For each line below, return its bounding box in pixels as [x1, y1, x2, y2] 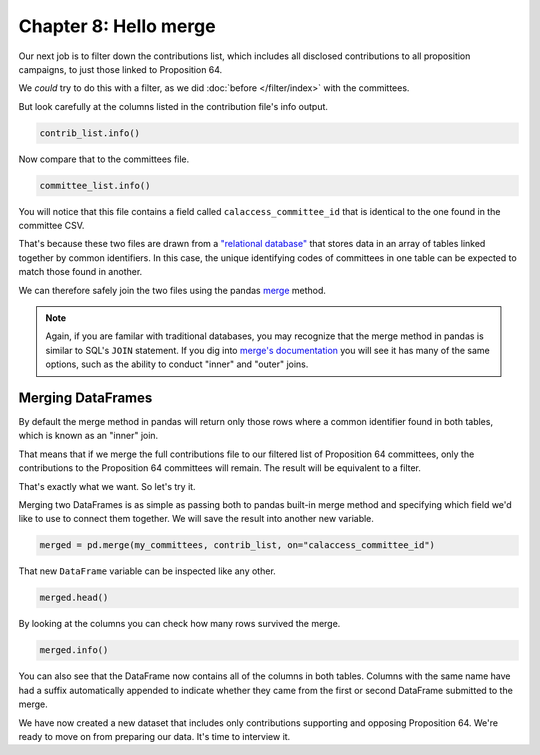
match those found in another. [18, 266, 143, 278]
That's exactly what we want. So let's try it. [18, 480, 196, 492]
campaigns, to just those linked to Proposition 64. [18, 63, 223, 75]
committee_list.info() [39, 180, 151, 191]
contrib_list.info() [39, 127, 140, 139]
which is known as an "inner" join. [18, 430, 159, 442]
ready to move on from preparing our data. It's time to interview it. [18, 730, 291, 742]
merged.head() [39, 592, 109, 604]
